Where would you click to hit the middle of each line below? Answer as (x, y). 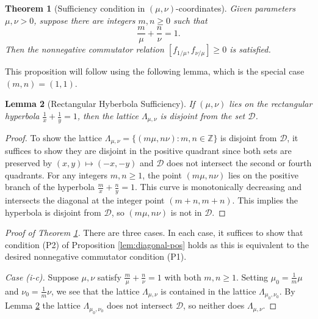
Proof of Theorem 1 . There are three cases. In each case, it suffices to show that (154, 233)
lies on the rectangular (271, 104)
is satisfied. (250, 49)
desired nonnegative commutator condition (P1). (96, 256)
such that (190, 20)
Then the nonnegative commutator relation (85, 49)
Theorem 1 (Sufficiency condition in (75, 8)
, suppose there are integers (85, 20)
